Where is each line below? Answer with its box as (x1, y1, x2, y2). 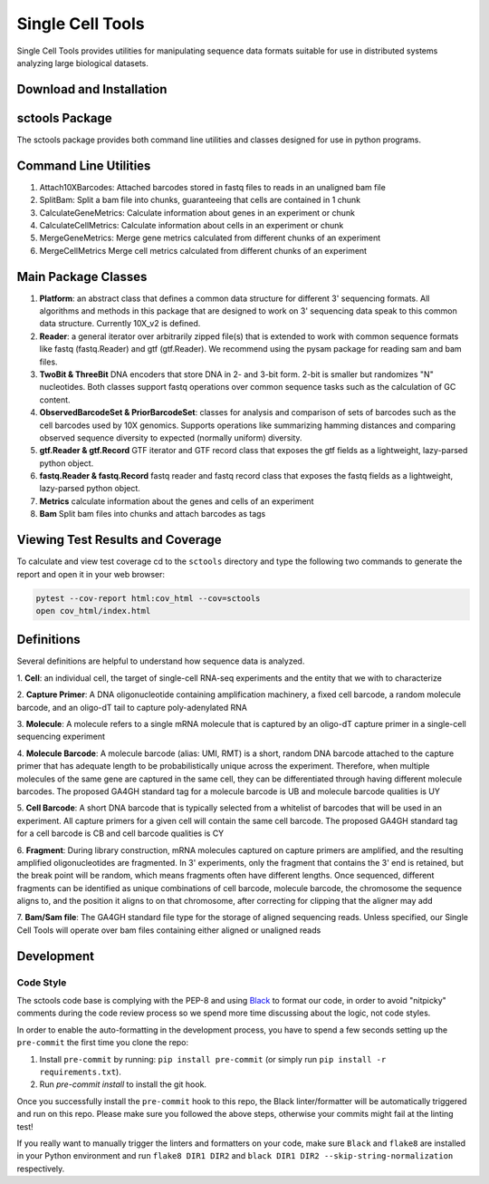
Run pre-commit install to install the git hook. (39, 1079, 207, 1090)
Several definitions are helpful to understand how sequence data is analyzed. (16, 655, 305, 666)
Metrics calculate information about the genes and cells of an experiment (39, 495, 314, 507)
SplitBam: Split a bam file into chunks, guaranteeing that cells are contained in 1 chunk (39, 195, 361, 206)
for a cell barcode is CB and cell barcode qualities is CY (16, 828, 225, 839)
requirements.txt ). (39, 1066, 121, 1077)
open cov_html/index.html (35, 606, 151, 616)
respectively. (16, 1163, 65, 1174)
